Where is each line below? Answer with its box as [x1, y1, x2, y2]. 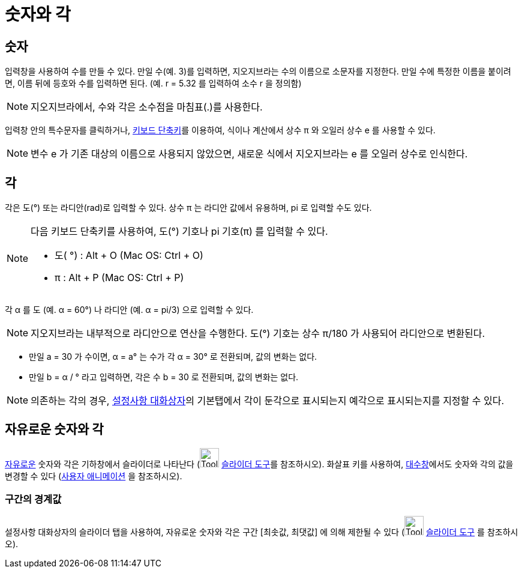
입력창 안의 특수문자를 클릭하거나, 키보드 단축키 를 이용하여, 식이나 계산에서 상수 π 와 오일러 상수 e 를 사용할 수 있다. [5, 125, 436, 136]
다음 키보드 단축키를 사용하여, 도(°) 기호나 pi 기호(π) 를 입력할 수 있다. [31, 225, 328, 238]
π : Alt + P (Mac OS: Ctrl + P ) [55, 271, 184, 284]
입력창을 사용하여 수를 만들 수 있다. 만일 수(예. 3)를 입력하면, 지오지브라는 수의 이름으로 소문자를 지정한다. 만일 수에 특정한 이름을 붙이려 [5, 66, 511, 77]
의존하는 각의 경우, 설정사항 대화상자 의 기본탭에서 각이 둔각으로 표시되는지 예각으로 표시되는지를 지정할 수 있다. [31, 395, 505, 407]
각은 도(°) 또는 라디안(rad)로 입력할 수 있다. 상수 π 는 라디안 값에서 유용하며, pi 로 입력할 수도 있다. [5, 202, 372, 213]
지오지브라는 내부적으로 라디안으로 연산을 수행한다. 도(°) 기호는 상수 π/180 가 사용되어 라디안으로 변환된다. [31, 327, 485, 340]
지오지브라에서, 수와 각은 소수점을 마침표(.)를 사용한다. [31, 101, 263, 114]
